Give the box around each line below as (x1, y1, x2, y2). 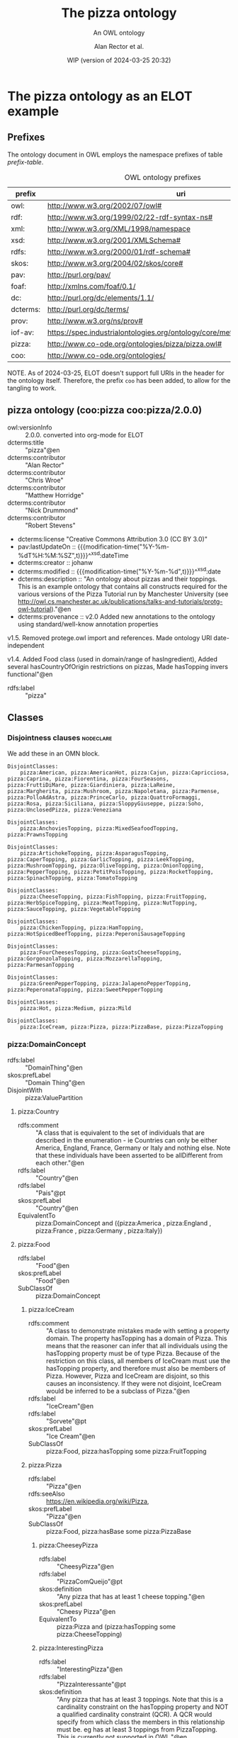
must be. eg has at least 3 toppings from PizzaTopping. (56, 1725, 217, 1734)
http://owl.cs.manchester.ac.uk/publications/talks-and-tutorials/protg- (17, 597, 223, 605)
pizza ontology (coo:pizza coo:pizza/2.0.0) (7, 404, 203, 416)
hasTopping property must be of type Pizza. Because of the (45, 1349, 220, 1357)
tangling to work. (7, 383, 57, 392)
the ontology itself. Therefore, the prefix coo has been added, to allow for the (7, 376, 231, 384)
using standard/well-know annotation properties (17, 619, 159, 628)
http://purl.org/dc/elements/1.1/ (47, 293, 154, 303)
